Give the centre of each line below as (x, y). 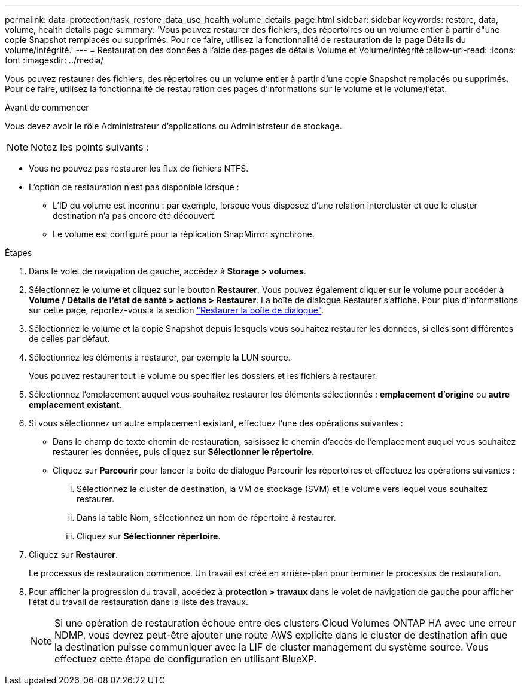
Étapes (19, 253)
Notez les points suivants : (90, 147)
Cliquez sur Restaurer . (74, 555)
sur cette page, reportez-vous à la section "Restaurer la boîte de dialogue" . (176, 310)
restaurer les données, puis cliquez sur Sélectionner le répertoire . (184, 452)
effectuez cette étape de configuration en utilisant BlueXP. (186, 659)
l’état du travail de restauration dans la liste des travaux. (138, 602)
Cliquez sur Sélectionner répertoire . (149, 536)
